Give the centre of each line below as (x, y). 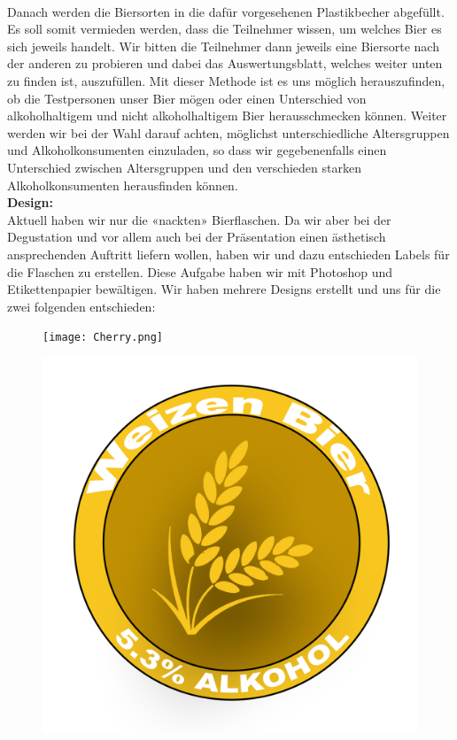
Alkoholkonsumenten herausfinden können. (123, 185)
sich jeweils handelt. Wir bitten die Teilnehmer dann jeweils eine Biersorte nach (223, 46)
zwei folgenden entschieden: (81, 306)
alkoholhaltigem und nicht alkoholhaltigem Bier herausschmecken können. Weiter (227, 116)
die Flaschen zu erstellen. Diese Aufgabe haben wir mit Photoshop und (200, 271)
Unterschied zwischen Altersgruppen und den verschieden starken (184, 167)
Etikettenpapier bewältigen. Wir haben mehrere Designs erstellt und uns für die (224, 289)
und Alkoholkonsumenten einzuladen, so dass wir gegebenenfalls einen (197, 150)
